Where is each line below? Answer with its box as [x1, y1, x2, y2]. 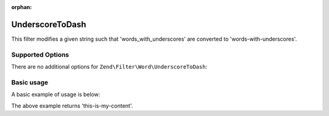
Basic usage [11, 78, 49, 86]
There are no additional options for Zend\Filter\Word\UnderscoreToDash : [11, 63, 207, 70]
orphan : [11, 4, 32, 10]
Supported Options [11, 50, 69, 59]
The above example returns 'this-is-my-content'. [11, 102, 133, 109]
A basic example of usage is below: [11, 91, 101, 98]
